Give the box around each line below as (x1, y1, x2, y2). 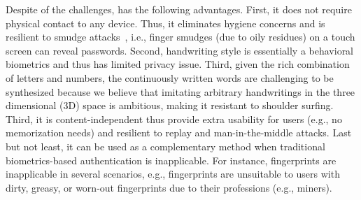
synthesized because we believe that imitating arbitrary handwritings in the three (6, 84, 355, 99)
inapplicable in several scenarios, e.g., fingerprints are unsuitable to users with (6, 166, 340, 181)
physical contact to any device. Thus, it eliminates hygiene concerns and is (6, 15, 325, 30)
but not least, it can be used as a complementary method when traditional (6, 138, 325, 153)
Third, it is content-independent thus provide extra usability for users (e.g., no (6, 111, 342, 126)
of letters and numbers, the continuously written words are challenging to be (6, 70, 334, 85)
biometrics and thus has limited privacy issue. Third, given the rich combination (6, 57, 350, 71)
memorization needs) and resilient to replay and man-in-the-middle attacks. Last (6, 125, 352, 140)
